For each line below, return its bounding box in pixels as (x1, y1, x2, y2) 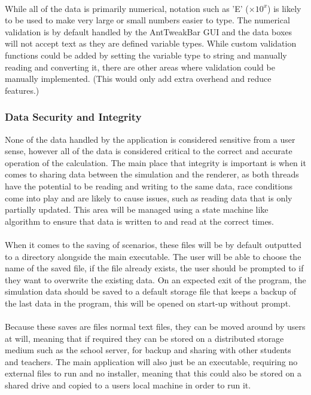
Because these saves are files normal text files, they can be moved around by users (5, 320, 306, 333)
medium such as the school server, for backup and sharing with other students (5, 344, 291, 356)
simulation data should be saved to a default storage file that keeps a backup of (5, 285, 296, 298)
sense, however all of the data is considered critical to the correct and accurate (5, 145, 292, 157)
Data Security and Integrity (5, 109, 142, 124)
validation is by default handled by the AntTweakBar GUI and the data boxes (5, 25, 292, 38)
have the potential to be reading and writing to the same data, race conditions (5, 179, 292, 192)
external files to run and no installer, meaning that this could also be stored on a (5, 367, 302, 379)
